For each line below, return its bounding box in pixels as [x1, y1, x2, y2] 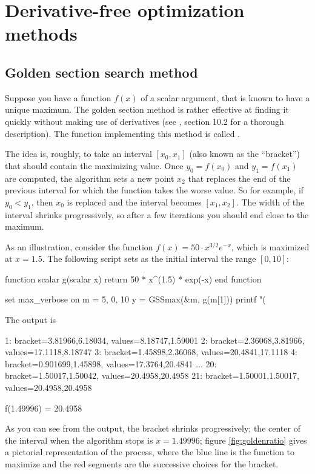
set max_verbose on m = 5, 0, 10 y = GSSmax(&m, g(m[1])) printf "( [5, 293, 266, 305]
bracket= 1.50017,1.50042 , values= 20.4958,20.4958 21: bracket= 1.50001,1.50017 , [5, 369, 299, 382]
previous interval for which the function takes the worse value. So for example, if [5, 184, 304, 196]
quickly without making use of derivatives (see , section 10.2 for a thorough [5, 115, 284, 127]
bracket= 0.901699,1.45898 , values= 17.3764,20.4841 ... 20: [5, 357, 217, 370]
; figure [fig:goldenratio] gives [199, 433, 307, 446]
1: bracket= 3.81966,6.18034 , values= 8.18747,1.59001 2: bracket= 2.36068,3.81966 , [5, 333, 305, 346]
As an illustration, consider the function [5, 240, 153, 253]
